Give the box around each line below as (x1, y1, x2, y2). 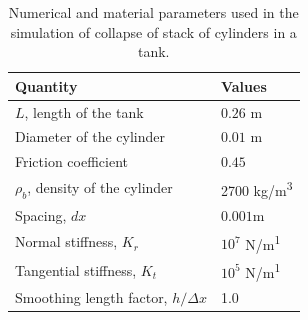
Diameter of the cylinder (15, 126, 165, 147)
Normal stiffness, (15, 231, 118, 252)
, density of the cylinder (27, 177, 173, 198)
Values (220, 75, 267, 96)
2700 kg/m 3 (220, 177, 293, 200)
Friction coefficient (15, 151, 129, 172)
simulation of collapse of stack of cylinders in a (10, 21, 297, 42)
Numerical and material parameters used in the (8, 2, 299, 22)
